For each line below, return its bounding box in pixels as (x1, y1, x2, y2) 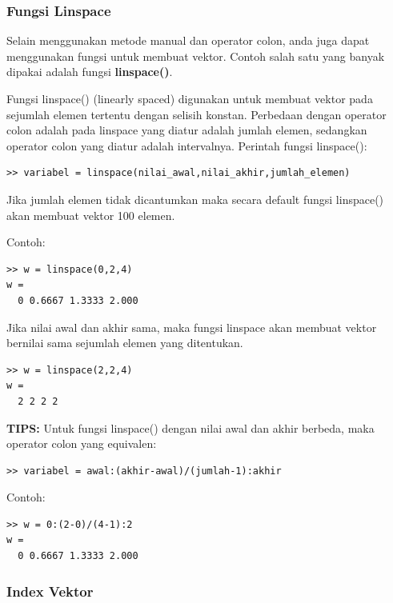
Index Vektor (6, 581, 94, 601)
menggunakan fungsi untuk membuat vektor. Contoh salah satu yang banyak (6, 47, 385, 64)
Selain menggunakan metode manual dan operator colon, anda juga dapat (6, 32, 370, 49)
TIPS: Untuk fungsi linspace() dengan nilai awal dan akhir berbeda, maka (6, 419, 375, 436)
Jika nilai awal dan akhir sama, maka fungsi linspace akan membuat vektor (6, 318, 377, 335)
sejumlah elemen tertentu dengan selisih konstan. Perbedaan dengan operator (6, 106, 387, 122)
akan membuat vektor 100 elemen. (6, 206, 175, 223)
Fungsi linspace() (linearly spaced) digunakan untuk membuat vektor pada (6, 90, 373, 106)
